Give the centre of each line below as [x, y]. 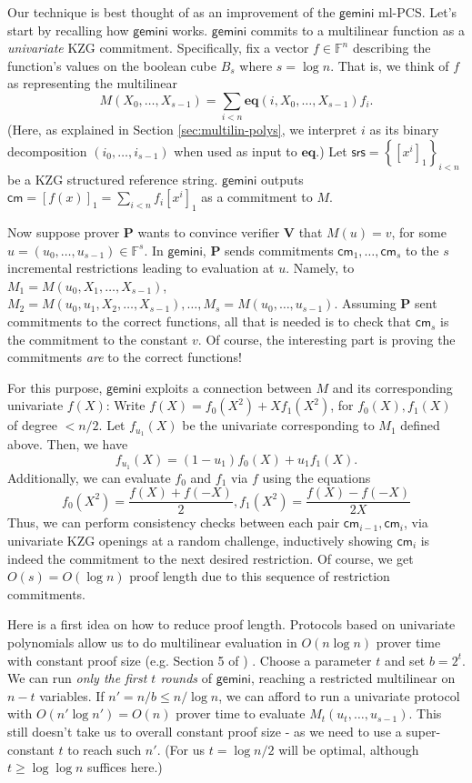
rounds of [186, 678]
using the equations [316, 477]
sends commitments [279, 250]
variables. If [72, 695]
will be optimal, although [349, 749]
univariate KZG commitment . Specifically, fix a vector [158, 48]
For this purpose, [55, 387]
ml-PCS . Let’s [418, 12]
